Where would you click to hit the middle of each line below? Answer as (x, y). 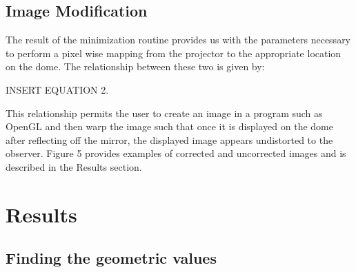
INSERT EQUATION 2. (57, 89)
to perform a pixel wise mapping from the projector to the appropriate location (174, 53)
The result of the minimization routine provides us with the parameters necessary (178, 40)
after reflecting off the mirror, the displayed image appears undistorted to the (169, 139)
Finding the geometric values (111, 258)
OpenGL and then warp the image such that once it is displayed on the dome (169, 126)
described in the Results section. (74, 166)
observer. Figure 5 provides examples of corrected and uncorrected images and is (176, 153)
